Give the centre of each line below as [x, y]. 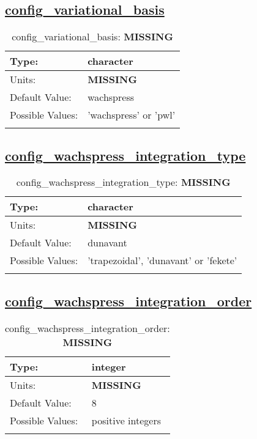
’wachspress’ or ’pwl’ [132, 115]
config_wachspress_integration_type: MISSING [123, 182]
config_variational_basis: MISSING [92, 37]
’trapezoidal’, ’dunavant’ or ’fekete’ [162, 260]
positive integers [126, 420]
